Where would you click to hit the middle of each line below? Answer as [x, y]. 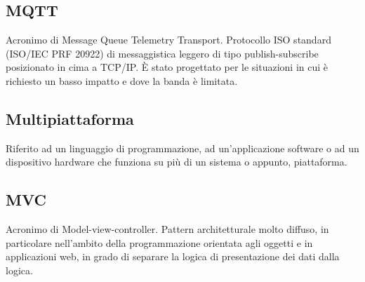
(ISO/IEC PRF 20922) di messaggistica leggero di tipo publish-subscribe [162, 53]
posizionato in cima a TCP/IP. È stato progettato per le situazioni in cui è [167, 67]
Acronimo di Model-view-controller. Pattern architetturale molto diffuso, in [167, 229]
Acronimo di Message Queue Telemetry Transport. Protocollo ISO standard [168, 40]
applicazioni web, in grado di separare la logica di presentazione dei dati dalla [173, 256]
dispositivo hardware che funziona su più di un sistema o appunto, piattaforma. [177, 162]
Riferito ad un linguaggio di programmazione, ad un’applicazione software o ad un [182, 148]
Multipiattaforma [70, 118]
